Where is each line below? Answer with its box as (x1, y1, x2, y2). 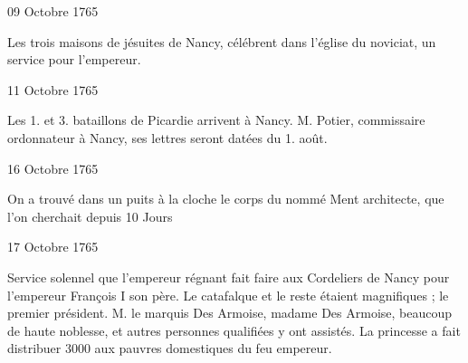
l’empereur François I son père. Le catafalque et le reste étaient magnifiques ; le (7, 285, 449, 304)
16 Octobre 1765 (7, 158, 99, 177)
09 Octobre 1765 (7, 2, 99, 20)
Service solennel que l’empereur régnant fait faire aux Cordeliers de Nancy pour (7, 267, 450, 286)
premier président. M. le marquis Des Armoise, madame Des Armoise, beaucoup (7, 303, 453, 322)
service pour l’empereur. (7, 50, 141, 69)
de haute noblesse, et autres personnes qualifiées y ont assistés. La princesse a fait (7, 320, 461, 339)
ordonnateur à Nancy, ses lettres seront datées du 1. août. (7, 128, 328, 147)
